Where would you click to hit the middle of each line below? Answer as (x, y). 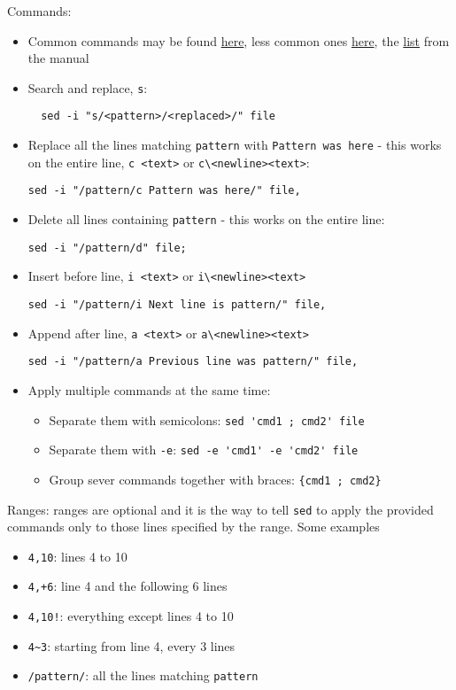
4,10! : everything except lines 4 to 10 (131, 616)
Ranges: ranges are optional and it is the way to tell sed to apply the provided (220, 509)
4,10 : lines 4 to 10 (77, 556)
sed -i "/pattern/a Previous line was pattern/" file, (193, 362)
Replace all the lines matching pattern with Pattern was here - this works (235, 145)
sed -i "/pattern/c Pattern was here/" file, (164, 191)
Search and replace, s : (88, 87)
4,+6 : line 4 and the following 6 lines (128, 586)
